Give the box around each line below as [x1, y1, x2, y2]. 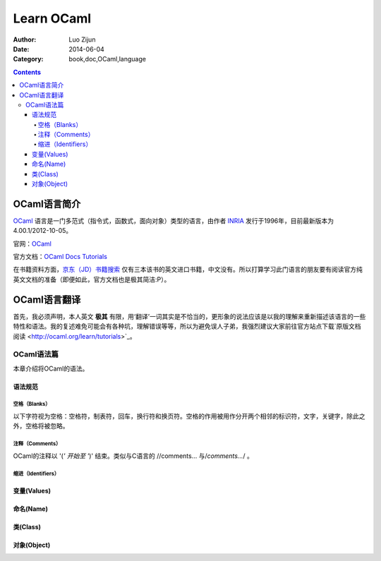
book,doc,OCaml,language [68, 55, 146, 64]
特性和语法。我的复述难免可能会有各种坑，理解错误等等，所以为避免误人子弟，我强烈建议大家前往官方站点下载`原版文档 [13, 322, 361, 331]
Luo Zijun [68, 35, 96, 44]
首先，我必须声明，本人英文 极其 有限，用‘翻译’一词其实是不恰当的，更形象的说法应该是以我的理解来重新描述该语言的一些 [13, 312, 366, 320]
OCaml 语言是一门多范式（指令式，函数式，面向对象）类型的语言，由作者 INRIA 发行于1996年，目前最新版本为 [13, 216, 334, 225]
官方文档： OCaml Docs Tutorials [13, 253, 107, 261]
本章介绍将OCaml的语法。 [13, 364, 89, 373]
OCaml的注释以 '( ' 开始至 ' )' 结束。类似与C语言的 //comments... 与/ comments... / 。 [13, 452, 253, 460]
